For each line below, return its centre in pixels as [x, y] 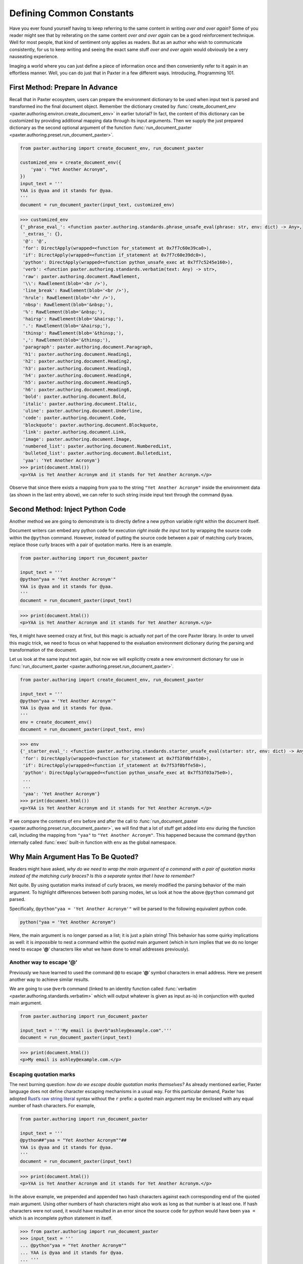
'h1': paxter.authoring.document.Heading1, [78, 354]
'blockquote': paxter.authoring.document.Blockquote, [91, 425]
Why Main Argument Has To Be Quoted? [74, 857]
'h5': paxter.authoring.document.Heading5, [78, 382]
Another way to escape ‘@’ [43, 962]
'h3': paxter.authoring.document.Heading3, [78, 368]
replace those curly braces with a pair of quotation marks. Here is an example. [91, 545]
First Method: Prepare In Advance [64, 87]
